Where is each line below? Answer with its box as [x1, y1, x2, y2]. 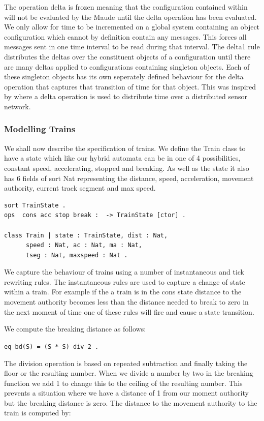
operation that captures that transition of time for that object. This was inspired [4, 81, 256, 92]
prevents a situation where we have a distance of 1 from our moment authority [4, 387, 249, 398]
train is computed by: [4, 407, 71, 418]
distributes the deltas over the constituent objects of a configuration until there [4, 51, 251, 62]
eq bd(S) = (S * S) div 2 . [4, 343, 99, 350]
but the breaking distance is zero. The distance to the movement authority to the [4, 397, 257, 408]
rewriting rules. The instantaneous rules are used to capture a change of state [4, 276, 245, 287]
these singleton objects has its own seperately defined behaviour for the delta [4, 71, 244, 82]
